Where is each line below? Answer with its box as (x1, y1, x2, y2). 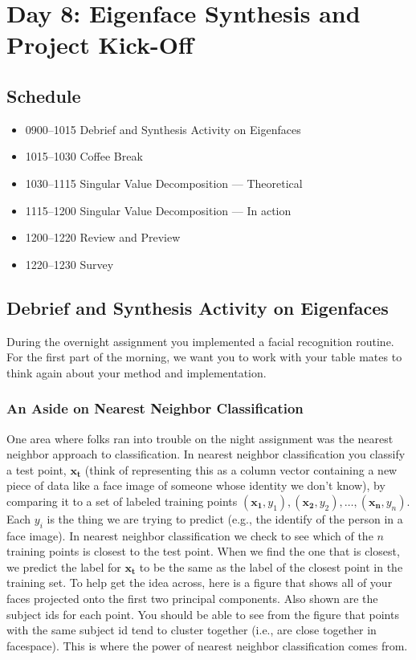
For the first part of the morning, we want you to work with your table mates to (6, 348, 402, 365)
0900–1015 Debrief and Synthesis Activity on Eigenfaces (25, 120, 301, 137)
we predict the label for (6, 558, 121, 575)
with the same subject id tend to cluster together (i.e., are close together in (6, 621, 377, 638)
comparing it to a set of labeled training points (6, 492, 238, 509)
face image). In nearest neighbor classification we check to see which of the (6, 527, 373, 544)
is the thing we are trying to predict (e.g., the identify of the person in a (47, 510, 403, 527)
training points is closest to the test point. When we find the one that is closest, (6, 543, 400, 560)
